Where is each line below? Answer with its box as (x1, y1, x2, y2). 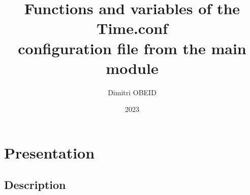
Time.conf (97, 18, 168, 38)
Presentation (4, 142, 95, 163)
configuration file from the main (18, 37, 246, 58)
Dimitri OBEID (108, 87, 157, 97)
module (106, 57, 159, 78)
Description (4, 177, 66, 192)
